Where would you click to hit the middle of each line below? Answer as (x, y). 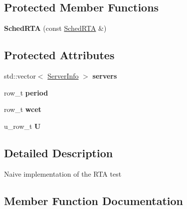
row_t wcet (23, 109)
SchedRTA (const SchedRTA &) (55, 28)
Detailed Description (59, 153)
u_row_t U (22, 126)
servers (105, 76)
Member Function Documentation (94, 200)
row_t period (26, 92)
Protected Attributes (59, 55)
